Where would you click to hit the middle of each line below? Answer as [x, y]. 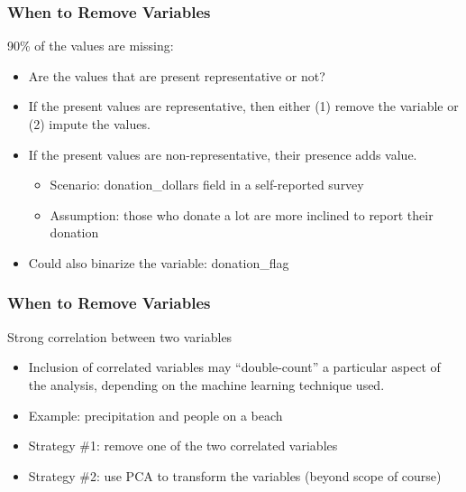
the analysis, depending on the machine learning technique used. [206, 384]
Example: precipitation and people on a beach [155, 415]
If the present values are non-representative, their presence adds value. [223, 154]
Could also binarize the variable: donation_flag [159, 262]
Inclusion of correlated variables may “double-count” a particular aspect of [234, 367]
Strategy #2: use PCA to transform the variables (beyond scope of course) [235, 475]
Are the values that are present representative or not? [177, 75]
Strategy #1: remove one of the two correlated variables [183, 446]
